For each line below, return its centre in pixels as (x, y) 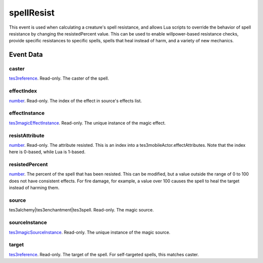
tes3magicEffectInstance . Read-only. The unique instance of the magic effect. (87, 123)
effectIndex (23, 91)
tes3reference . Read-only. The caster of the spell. (59, 78)
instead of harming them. (34, 188)
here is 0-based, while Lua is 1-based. (47, 152)
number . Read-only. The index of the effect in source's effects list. (75, 101)
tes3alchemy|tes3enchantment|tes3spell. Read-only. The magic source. (81, 210)
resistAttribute (27, 135)
